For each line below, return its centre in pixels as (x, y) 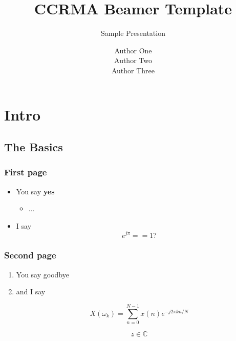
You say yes (35, 191)
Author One (133, 50)
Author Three (133, 70)
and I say (31, 292)
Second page (30, 255)
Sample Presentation (133, 33)
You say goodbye (42, 274)
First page (26, 172)
